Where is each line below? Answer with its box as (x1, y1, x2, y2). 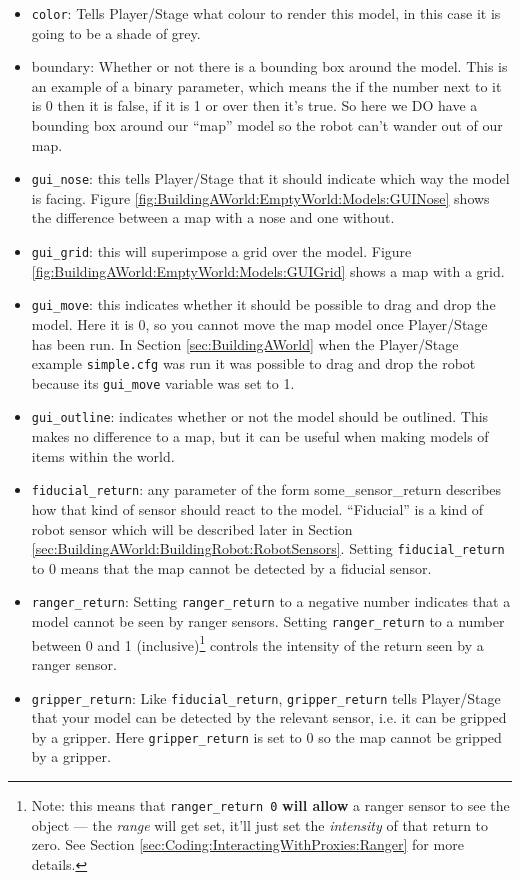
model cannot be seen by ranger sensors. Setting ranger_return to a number (31, 611, 505, 632)
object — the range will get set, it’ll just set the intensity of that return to (31, 814, 489, 835)
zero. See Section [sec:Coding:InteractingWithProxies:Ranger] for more (31, 834, 464, 855)
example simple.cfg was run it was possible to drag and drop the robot (31, 353, 476, 374)
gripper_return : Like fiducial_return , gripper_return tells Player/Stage (31, 687, 501, 708)
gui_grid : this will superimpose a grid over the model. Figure (31, 241, 412, 262)
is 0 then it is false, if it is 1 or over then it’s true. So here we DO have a (31, 95, 478, 116)
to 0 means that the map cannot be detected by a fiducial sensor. (31, 557, 432, 578)
